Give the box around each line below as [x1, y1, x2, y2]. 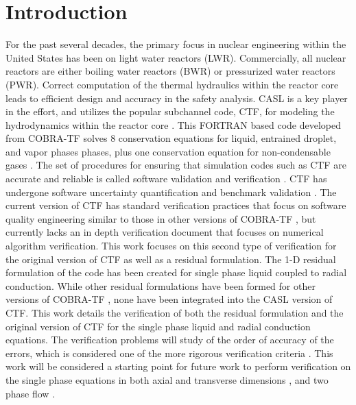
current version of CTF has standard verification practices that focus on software [5, 198, 346, 212]
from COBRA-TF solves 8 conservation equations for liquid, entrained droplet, [5, 131, 337, 145]
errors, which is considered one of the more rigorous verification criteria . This [5, 345, 333, 360]
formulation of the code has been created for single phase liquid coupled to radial [5, 265, 347, 280]
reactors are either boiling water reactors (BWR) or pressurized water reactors [5, 64, 335, 78]
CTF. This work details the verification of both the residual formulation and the [5, 306, 344, 319]
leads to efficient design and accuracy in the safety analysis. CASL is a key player [5, 90, 348, 105]
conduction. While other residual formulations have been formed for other [5, 278, 316, 293]
